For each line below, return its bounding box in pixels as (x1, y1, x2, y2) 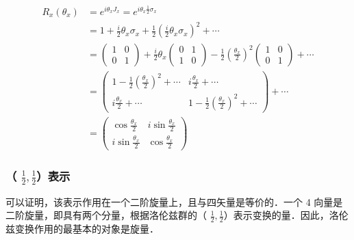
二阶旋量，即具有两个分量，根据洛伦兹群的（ (5, 208, 207, 222)
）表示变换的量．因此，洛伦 (223, 208, 349, 222)
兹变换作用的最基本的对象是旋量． (5, 222, 159, 236)
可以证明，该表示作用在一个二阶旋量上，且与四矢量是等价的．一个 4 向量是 (5, 194, 343, 209)
